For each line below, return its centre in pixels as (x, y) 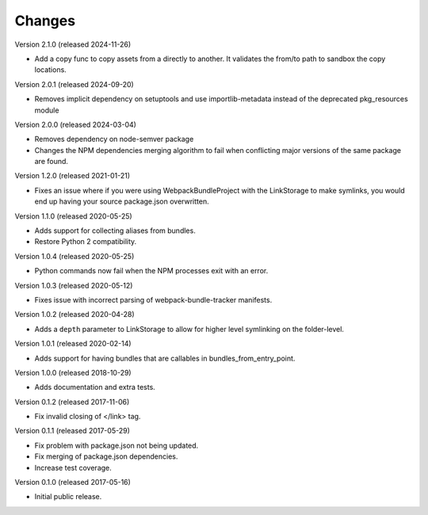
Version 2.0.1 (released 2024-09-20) (74, 84)
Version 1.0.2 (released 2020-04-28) (75, 315)
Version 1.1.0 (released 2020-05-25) (73, 216)
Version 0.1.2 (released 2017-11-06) (72, 402)
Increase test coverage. (73, 467)
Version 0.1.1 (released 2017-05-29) (72, 431)
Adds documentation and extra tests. (95, 387)
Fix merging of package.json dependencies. (106, 456)
